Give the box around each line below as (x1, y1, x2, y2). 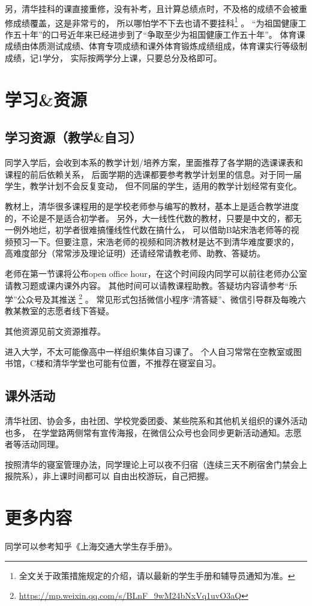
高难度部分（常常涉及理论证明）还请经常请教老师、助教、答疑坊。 (5, 247, 265, 259)
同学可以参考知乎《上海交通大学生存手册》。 (5, 540, 177, 553)
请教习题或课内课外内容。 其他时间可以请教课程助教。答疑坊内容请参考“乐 (5, 279, 298, 291)
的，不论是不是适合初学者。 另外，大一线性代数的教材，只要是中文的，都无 (5, 211, 302, 224)
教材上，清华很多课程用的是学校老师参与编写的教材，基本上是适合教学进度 (5, 199, 299, 212)
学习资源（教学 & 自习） (5, 128, 142, 147)
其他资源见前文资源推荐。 (5, 324, 106, 337)
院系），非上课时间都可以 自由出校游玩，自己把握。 (13, 470, 214, 482)
